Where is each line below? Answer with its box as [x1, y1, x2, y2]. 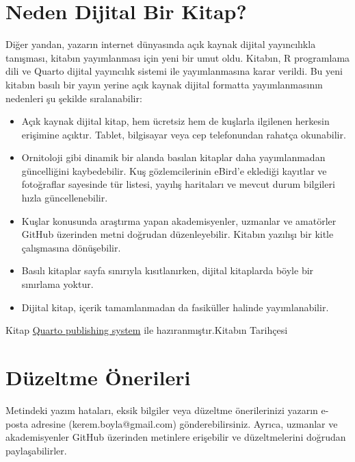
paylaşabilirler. [5, 443, 67, 457]
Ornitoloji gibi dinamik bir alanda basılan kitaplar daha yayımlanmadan [21, 150, 326, 165]
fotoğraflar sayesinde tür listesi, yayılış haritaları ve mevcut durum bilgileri [21, 177, 335, 191]
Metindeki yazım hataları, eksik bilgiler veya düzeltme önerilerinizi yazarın [5, 402, 318, 417]
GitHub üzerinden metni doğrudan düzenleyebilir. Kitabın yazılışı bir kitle [21, 227, 334, 241]
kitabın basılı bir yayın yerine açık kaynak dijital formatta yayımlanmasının [5, 77, 323, 91]
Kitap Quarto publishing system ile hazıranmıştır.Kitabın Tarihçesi [5, 323, 288, 337]
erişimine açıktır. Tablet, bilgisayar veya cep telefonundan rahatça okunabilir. [21, 127, 346, 141]
